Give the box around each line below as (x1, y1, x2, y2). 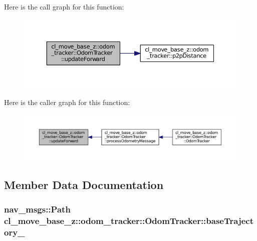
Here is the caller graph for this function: (4, 96, 130, 107)
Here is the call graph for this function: (4, 1, 124, 11)
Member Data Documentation (4, 176, 164, 192)
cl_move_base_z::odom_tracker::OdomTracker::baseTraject (4, 214, 253, 226)
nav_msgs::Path (4, 203, 71, 215)
